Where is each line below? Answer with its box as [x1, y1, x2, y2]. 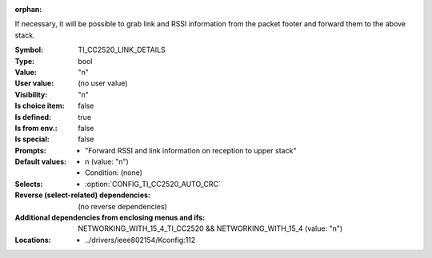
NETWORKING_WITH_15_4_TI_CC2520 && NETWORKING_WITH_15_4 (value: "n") [78, 224, 343, 233]
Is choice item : [14, 101, 65, 111]
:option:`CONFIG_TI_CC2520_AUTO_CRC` [85, 179, 222, 189]
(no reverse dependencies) [78, 201, 167, 211]
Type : [14, 56, 35, 65]
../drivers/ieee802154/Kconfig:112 [85, 235, 196, 244]
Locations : [14, 235, 51, 244]
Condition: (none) [85, 168, 143, 177]
